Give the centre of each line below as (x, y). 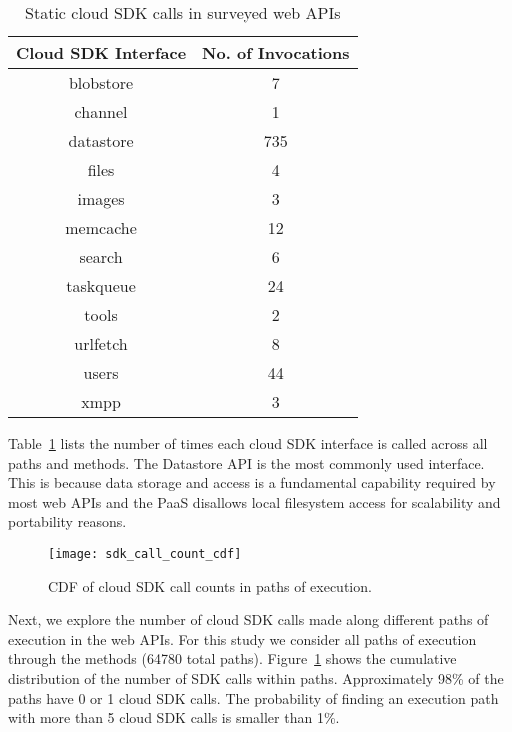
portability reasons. (67, 521)
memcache (101, 227)
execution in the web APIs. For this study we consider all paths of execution (242, 638)
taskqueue (101, 285)
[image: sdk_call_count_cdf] (145, 553)
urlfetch (101, 343)
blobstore (101, 82)
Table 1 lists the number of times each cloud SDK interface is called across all (248, 443)
